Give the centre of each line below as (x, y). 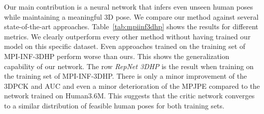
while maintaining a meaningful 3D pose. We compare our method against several (131, 16)
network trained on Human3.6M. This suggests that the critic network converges (129, 96)
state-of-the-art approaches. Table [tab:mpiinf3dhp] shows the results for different (131, 26)
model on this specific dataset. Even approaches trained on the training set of (125, 46)
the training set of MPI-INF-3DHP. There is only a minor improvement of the (126, 76)
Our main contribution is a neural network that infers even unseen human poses (129, 7)
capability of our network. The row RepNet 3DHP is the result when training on (129, 66)
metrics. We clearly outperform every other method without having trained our (127, 36)
